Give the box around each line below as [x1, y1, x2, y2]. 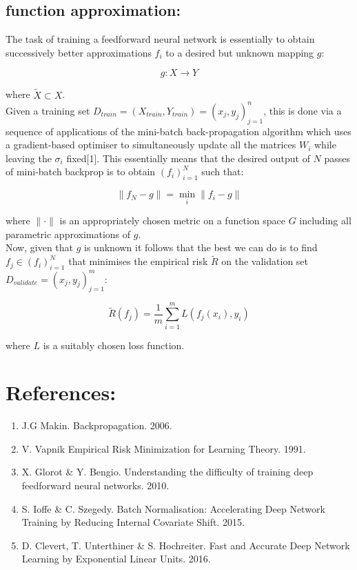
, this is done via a [263, 103, 342, 117]
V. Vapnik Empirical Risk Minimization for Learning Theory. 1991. [21, 441, 306, 455]
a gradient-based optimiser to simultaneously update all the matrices [6, 137, 296, 152]
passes [324, 150, 351, 165]
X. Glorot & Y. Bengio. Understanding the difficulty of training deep [21, 464, 314, 479]
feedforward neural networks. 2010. [21, 478, 170, 493]
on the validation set [221, 254, 309, 268]
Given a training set [6, 103, 90, 117]
